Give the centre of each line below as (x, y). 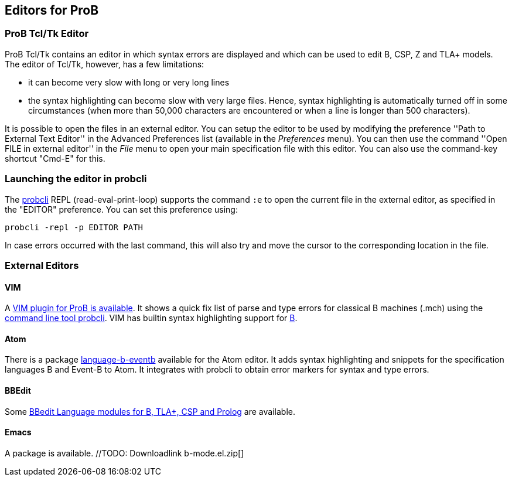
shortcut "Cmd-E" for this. (55, 158)
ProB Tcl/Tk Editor (47, 34)
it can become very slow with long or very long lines (129, 82)
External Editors (42, 265)
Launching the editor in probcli (76, 179)
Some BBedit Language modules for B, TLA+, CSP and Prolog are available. (150, 411)
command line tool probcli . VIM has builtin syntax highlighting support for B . (151, 318)
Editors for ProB (52, 10)
